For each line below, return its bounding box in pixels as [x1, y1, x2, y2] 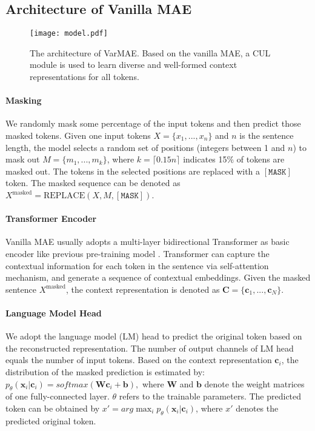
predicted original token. [5, 414, 96, 427]
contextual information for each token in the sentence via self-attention [5, 259, 269, 272]
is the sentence [239, 129, 294, 142]
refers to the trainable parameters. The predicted [119, 390, 302, 403]
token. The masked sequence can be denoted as [5, 176, 181, 189]
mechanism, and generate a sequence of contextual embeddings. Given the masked [5, 271, 311, 284]
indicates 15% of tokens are [183, 153, 285, 165]
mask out [5, 153, 40, 165]
